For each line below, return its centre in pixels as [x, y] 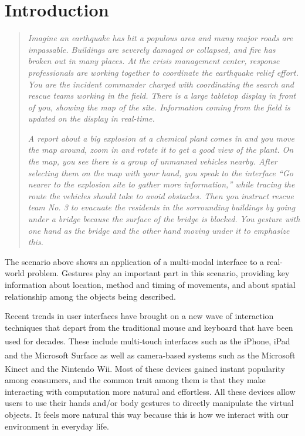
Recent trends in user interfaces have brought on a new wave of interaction [139, 316]
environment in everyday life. [57, 426]
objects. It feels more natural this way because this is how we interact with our [147, 414]
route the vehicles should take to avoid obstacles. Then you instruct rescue [161, 195]
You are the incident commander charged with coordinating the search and [161, 84]
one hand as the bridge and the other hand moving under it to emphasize [159, 230]
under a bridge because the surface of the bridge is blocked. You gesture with [164, 219]
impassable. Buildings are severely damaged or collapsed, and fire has [152, 49]
